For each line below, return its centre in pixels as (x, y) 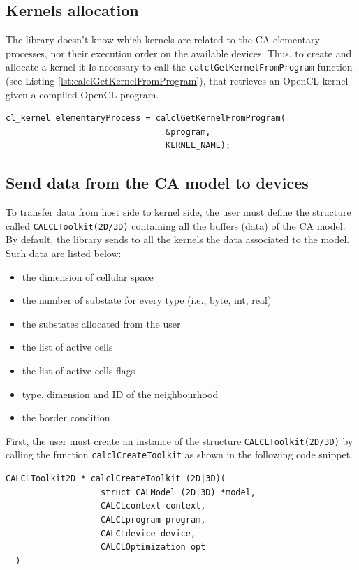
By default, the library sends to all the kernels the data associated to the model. (178, 239)
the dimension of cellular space (88, 276)
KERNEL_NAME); (198, 146)
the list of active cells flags (79, 371)
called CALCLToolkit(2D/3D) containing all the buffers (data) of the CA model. (176, 225)
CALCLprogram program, (153, 519)
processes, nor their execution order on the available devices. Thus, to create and (179, 53)
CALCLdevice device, (148, 533)
